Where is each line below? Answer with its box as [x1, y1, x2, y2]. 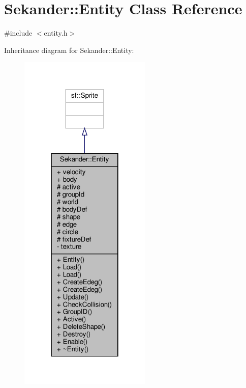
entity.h [44, 27, 68, 38]
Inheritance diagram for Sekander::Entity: [4, 44, 134, 55]
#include [4, 27, 33, 38]
